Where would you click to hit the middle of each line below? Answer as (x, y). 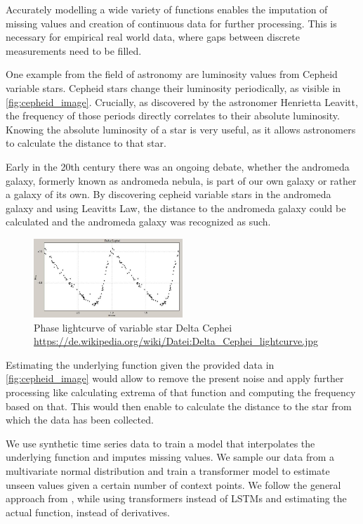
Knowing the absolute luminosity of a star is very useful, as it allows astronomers (181, 129)
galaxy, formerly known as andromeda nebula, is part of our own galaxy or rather (181, 180)
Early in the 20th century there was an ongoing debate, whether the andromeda (178, 166)
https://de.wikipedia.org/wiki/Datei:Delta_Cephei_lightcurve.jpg (176, 341)
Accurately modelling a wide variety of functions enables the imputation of (167, 9)
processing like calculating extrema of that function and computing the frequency (181, 392)
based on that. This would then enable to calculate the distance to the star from (179, 406)
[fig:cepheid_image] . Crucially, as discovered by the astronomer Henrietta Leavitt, (182, 101)
